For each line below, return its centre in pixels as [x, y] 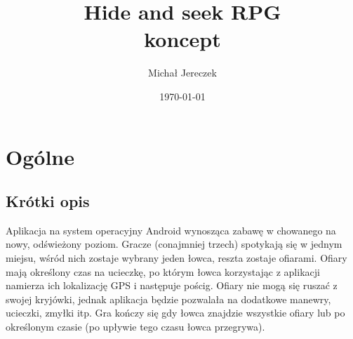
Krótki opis [48, 201]
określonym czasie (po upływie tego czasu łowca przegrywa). [135, 327]
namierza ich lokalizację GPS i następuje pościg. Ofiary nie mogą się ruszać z [172, 285]
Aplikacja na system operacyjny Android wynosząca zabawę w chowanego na [171, 230]
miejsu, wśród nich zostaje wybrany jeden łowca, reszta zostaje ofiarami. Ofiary [176, 258]
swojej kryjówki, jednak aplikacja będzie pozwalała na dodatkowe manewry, [168, 299]
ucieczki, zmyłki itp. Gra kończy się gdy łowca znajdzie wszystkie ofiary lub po [175, 313]
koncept [182, 39]
